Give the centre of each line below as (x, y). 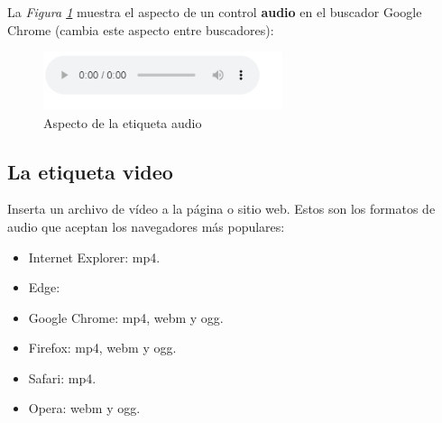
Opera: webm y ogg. (84, 408)
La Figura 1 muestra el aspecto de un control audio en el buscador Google (215, 12)
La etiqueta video (90, 171)
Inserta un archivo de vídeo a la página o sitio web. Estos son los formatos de (221, 209)
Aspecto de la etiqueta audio (123, 122)
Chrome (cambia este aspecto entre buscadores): (141, 29)
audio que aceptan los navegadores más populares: (146, 226)
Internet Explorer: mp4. (94, 257)
